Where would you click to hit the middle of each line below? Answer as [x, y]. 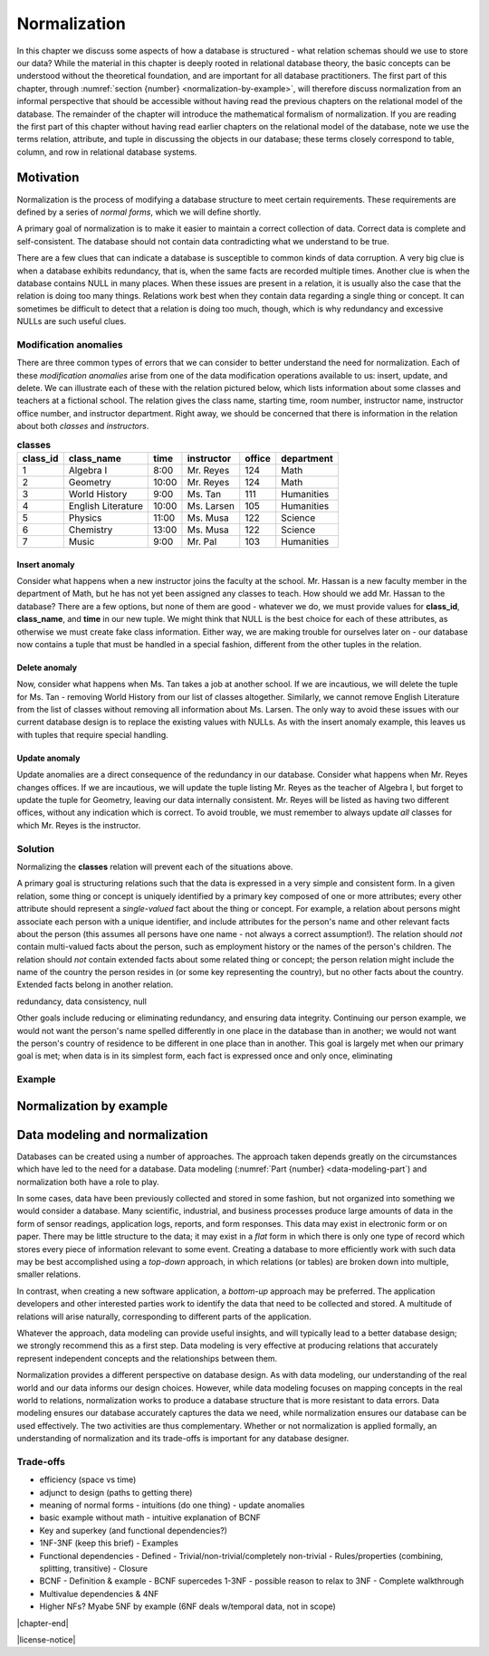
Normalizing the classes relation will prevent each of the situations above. [155, 866]
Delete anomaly [47, 667]
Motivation [48, 178]
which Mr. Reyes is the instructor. [79, 825]
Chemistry [91, 530]
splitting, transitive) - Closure [94, 1568]
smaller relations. [49, 1274]
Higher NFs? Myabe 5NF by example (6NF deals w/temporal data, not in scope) [188, 1606]
